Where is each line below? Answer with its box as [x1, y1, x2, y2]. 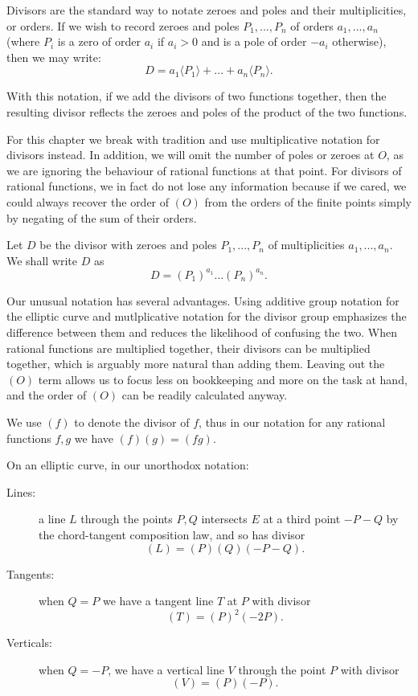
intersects [201, 510, 248, 527]
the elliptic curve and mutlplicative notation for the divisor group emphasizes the [6, 308, 407, 325]
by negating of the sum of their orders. [6, 209, 197, 226]
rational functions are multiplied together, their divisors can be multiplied [6, 339, 371, 356]
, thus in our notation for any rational [199, 413, 386, 430]
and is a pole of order [201, 33, 307, 50]
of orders [290, 17, 334, 34]
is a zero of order [57, 33, 141, 50]
